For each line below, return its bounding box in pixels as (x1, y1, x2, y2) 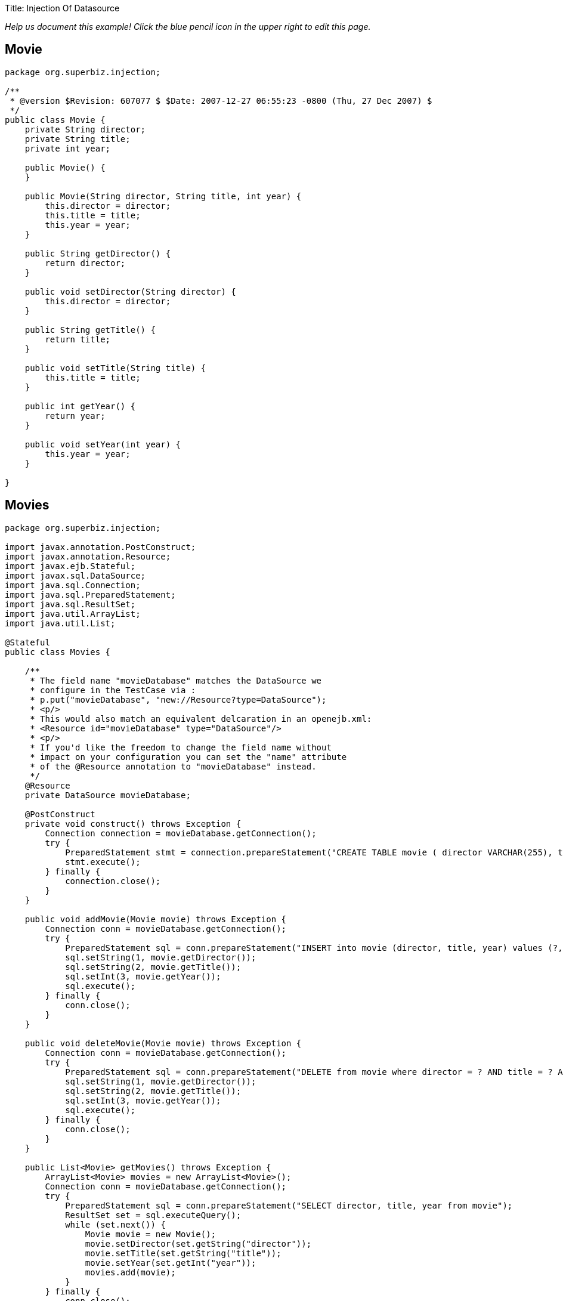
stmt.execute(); (65, 857, 141, 867)
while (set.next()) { (65, 1219, 166, 1229)
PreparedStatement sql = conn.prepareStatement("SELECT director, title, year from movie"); (65, 1200, 513, 1210)
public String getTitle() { (24, 325, 156, 335)
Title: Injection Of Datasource (5, 3, 120, 13)
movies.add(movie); (85, 1267, 176, 1277)
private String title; (24, 134, 131, 144)
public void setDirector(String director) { (24, 286, 236, 296)
